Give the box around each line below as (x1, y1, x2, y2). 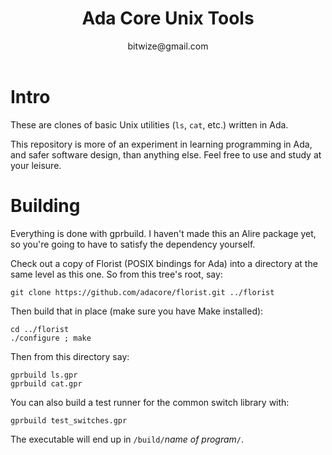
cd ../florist (10, 324, 70, 334)
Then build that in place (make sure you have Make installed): (10, 305, 264, 317)
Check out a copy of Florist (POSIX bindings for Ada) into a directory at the (10, 257, 318, 269)
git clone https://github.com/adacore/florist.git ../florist (10, 287, 275, 297)
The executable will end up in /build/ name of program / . (10, 433, 245, 445)
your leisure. (10, 159, 62, 171)
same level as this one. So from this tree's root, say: (10, 268, 223, 280)
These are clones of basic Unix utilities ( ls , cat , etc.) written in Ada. (10, 118, 289, 131)
